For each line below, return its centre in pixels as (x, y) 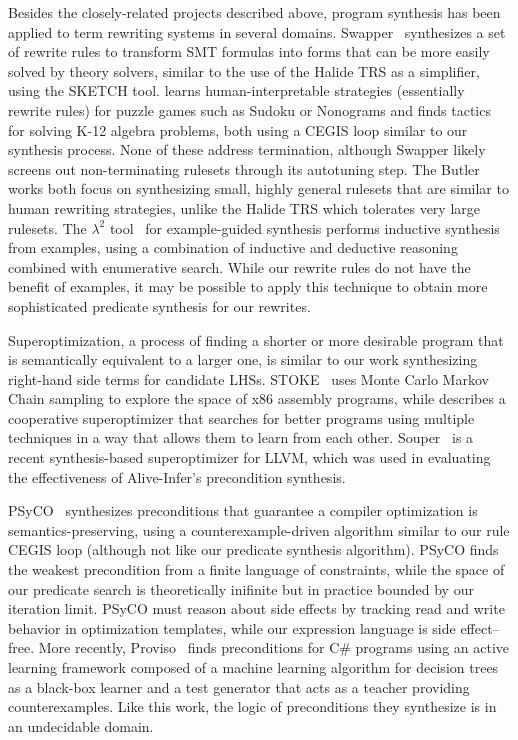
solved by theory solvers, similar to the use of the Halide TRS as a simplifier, (244, 70)
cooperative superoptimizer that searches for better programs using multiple (241, 417)
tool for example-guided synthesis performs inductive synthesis (304, 227)
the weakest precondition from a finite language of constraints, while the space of (256, 569)
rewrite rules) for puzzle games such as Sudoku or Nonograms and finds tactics (249, 109)
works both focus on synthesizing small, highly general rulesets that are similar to (258, 188)
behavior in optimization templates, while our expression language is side (232, 627)
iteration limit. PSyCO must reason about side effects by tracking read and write (256, 608)
